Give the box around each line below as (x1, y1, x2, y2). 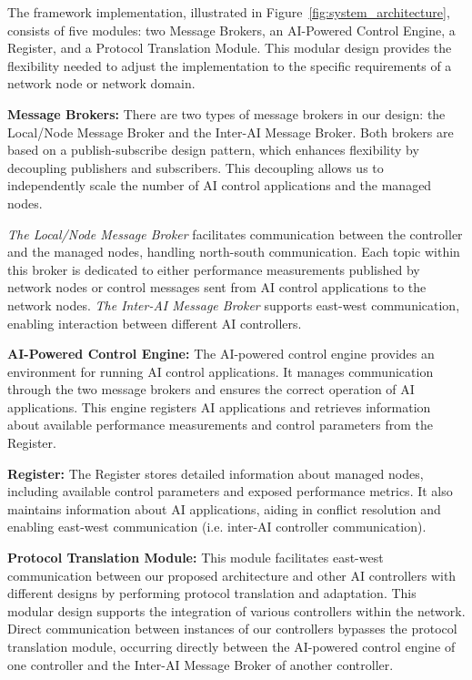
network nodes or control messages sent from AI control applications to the (7, 278, 427, 297)
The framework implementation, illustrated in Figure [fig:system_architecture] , (7, 3, 450, 21)
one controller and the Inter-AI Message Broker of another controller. (7, 655, 394, 674)
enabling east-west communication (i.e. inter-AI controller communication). (7, 517, 427, 536)
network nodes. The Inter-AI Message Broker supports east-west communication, (7, 295, 460, 314)
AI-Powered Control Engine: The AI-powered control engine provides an (7, 344, 435, 363)
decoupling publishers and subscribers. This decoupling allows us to (7, 157, 384, 177)
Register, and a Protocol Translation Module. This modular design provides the (7, 38, 452, 57)
